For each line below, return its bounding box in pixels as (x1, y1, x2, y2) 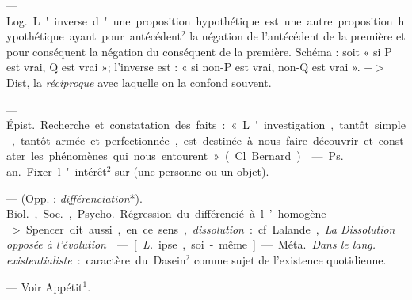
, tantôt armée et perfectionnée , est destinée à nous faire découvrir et (11, 131, 373, 148)
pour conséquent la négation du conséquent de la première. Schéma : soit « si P (6, 43, 392, 59)
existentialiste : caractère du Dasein (6, 251, 186, 268)
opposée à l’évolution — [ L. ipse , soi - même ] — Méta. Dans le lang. (6, 236, 376, 253)
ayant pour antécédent (69, 28, 181, 44)
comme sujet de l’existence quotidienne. (193, 251, 387, 268)
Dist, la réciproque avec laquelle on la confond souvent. (6, 74, 272, 90)
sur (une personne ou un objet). (115, 162, 269, 179)
